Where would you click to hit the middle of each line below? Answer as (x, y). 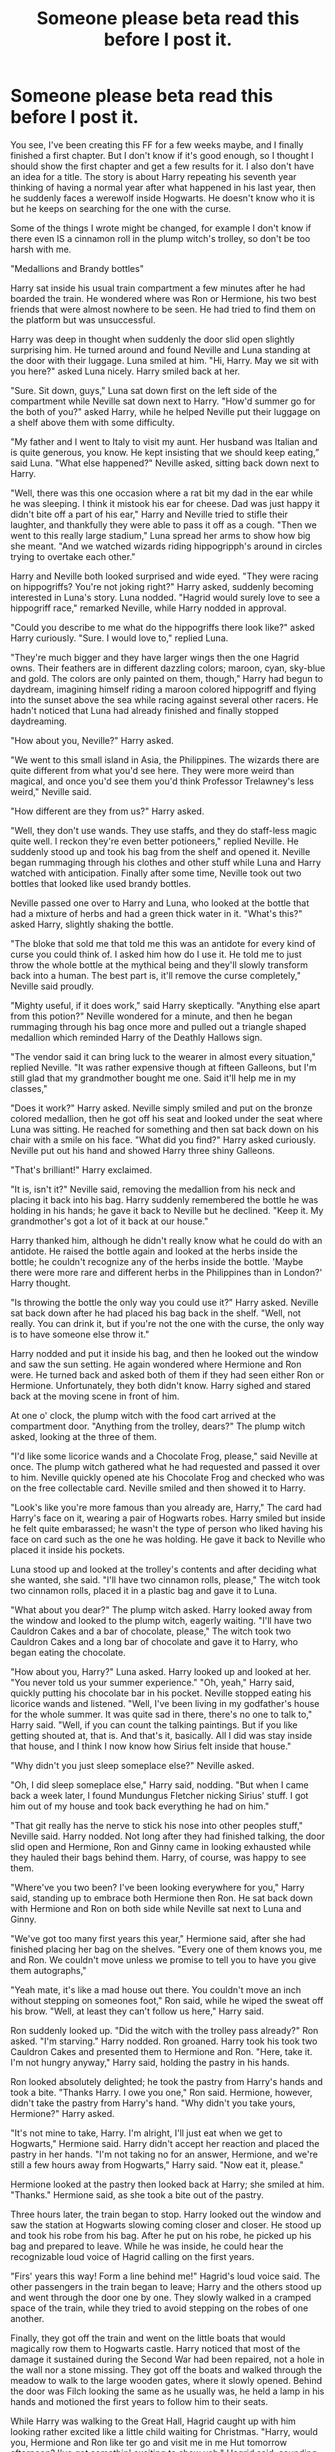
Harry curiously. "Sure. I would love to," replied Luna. (119, 638)
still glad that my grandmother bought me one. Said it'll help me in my (153, 1078)
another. (27, 2318)
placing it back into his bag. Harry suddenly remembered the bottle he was (164, 1199)
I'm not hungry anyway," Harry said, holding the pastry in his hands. (150, 2062)
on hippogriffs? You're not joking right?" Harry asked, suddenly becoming (162, 586)
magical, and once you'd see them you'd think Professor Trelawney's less (162, 781)
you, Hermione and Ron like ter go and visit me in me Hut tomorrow (149, 2442)
